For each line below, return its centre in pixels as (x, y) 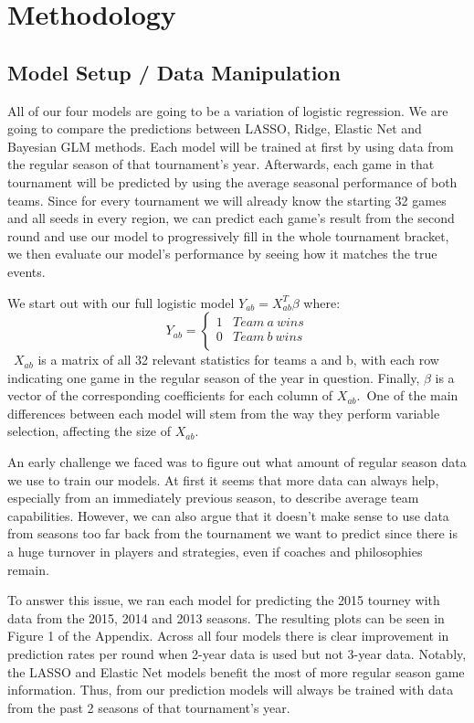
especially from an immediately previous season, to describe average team (213, 498)
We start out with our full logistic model (121, 302)
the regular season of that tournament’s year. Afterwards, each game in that (221, 164)
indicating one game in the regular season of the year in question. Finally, (214, 377)
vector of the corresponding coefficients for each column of (170, 395)
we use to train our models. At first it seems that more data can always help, (223, 479)
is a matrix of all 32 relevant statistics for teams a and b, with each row (238, 360)
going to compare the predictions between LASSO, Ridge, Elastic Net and (215, 128)
